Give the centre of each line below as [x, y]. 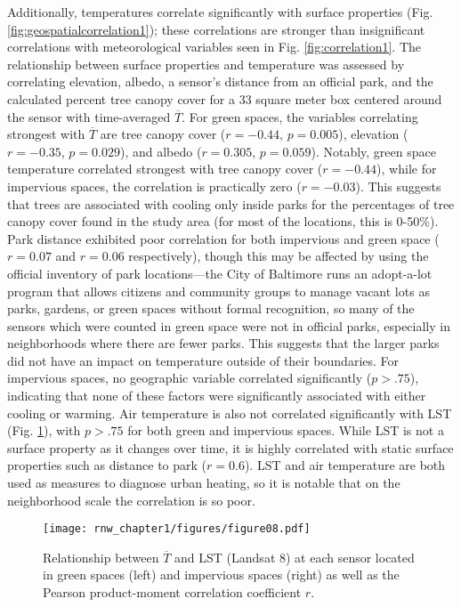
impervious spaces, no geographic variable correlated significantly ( [190, 378]
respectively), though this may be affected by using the [279, 256]
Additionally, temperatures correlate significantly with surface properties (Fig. [220, 12]
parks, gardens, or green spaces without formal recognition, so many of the [211, 308]
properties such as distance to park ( [107, 465]
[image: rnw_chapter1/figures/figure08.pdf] [177, 529]
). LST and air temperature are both [345, 465]
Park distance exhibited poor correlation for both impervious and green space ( [223, 238]
